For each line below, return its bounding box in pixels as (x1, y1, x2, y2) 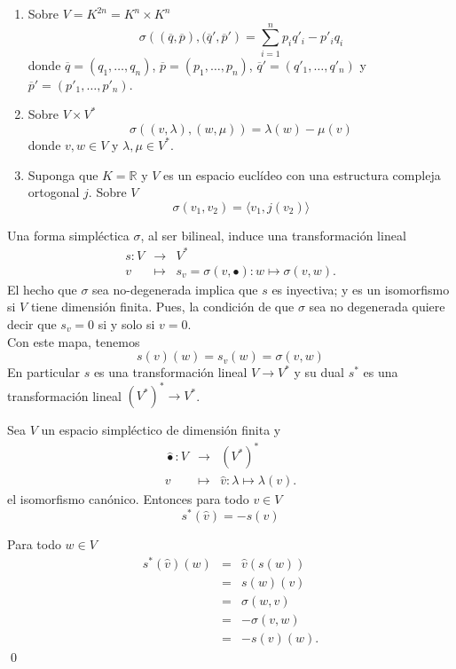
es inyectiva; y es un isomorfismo (271, 279, 450, 298)
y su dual (294, 363, 344, 382)
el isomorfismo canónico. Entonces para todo (7, 490, 249, 508)
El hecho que (7, 279, 77, 298)
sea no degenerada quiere (309, 297, 445, 316)
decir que (7, 315, 57, 334)
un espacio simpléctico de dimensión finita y (41, 421, 281, 439)
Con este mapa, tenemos (7, 332, 140, 350)
